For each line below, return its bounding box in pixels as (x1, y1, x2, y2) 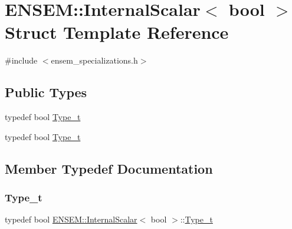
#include (5, 54, 38, 67)
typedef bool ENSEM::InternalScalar (5, 213, 137, 225)
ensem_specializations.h (51, 54, 138, 67)
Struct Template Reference (5, 20, 229, 44)
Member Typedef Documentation (5, 159, 213, 177)
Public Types (5, 83, 87, 101)
